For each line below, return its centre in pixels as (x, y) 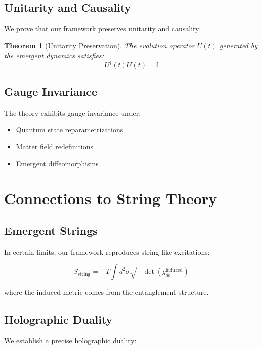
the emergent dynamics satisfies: (54, 55)
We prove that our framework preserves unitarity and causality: (103, 29)
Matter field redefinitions (55, 146)
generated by (238, 45)
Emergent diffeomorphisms (57, 163)
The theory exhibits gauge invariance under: (73, 112)
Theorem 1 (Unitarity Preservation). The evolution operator (99, 45)
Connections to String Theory (111, 198)
